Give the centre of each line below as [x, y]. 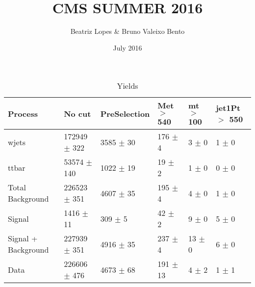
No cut [77, 113]
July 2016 [127, 47]
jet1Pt [228, 108]
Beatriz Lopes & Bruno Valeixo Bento [127, 31]
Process [23, 113]
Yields [127, 86]
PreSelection [125, 113]
